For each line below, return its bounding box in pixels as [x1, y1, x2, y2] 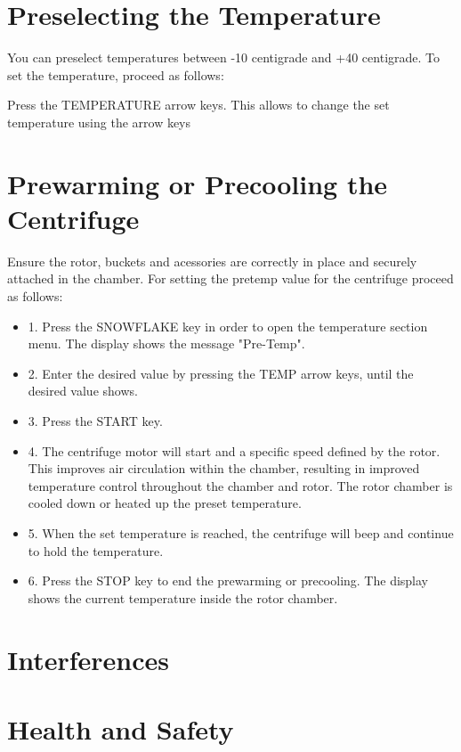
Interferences [7, 641, 170, 677]
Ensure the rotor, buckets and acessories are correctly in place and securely [7, 251, 417, 270]
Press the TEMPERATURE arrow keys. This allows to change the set [7, 95, 390, 114]
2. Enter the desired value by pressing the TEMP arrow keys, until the [28, 364, 414, 382]
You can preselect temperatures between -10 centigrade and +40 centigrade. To [7, 48, 441, 67]
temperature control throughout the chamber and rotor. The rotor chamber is [28, 476, 453, 495]
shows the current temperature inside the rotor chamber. [28, 588, 338, 607]
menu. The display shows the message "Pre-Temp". [28, 334, 305, 353]
